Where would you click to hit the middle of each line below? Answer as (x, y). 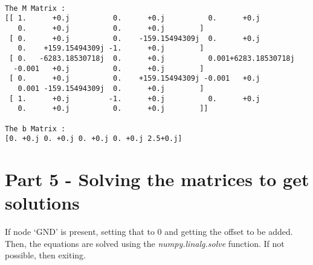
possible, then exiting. (45, 255)
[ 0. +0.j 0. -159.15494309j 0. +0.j (135, 38)
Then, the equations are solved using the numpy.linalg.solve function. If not (145, 243)
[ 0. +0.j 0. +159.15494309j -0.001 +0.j (135, 79)
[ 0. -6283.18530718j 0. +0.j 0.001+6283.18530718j (152, 58)
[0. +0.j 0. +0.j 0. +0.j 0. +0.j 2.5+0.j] (94, 139)
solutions (42, 203)
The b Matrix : (35, 129)
